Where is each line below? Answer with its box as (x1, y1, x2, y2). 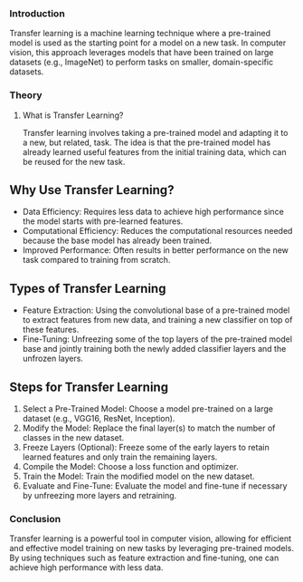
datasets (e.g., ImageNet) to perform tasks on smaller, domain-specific (9, 57, 274, 68)
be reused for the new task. (22, 156, 126, 167)
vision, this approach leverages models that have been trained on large (9, 47, 274, 58)
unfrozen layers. (22, 353, 84, 364)
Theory (9, 89, 43, 102)
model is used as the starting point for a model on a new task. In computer (9, 37, 287, 48)
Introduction (9, 7, 65, 20)
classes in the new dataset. (22, 432, 125, 443)
